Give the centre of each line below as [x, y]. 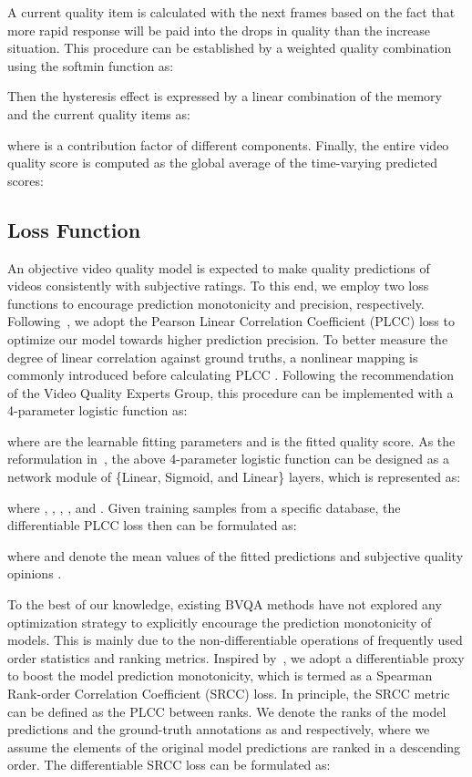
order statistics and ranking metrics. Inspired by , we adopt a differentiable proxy [236, 657]
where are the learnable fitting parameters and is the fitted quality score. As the [231, 440]
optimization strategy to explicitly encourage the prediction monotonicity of [220, 622]
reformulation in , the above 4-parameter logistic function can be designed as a [228, 459]
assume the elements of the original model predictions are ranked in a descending [234, 746]
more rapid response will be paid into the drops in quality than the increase [219, 30]
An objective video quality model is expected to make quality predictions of [219, 267]
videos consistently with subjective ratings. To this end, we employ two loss [218, 286]
